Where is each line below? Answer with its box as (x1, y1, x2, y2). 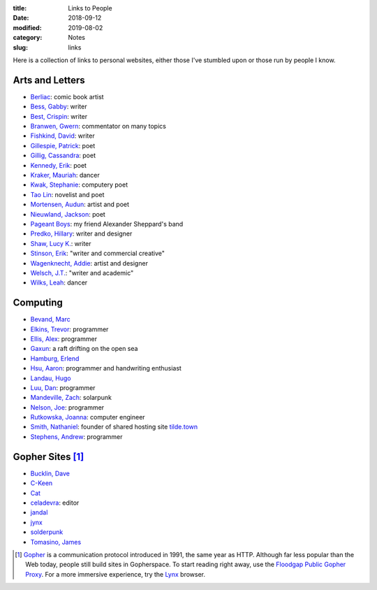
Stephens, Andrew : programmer (30, 432, 123, 440)
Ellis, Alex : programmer (30, 334, 98, 343)
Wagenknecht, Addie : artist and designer (30, 259, 148, 267)
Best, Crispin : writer (30, 112, 88, 120)
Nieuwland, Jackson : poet (30, 210, 106, 218)
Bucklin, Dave (30, 469, 70, 477)
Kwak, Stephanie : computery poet (30, 180, 128, 189)
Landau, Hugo (30, 374, 71, 382)
